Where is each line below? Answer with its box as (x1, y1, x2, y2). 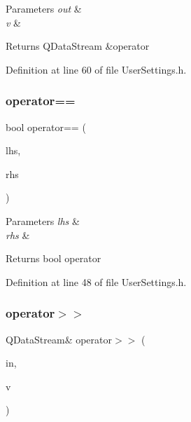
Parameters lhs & (6, 213, 80, 228)
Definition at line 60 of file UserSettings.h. (6, 62, 187, 76)
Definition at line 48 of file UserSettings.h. (6, 274, 187, 289)
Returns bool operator (6, 251, 101, 266)
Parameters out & (6, 1, 82, 15)
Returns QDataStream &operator (6, 39, 150, 53)
